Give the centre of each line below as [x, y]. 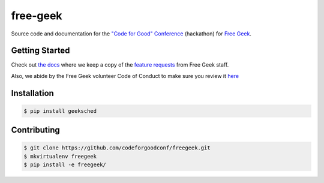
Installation [32, 93]
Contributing [35, 130]
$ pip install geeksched [60, 111]
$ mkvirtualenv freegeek [60, 156]
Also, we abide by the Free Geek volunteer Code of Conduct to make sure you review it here [125, 76]
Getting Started [40, 51]
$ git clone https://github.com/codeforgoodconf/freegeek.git [117, 148]
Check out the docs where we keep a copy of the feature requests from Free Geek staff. [120, 65]
